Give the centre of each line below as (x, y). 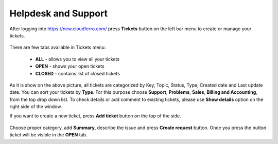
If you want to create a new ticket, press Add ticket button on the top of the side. (95, 116)
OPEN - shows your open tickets (70, 66)
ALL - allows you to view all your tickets (77, 59)
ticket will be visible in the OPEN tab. (48, 135)
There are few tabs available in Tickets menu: (58, 47)
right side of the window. (36, 107)
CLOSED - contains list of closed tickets (78, 73)
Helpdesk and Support (59, 13)
